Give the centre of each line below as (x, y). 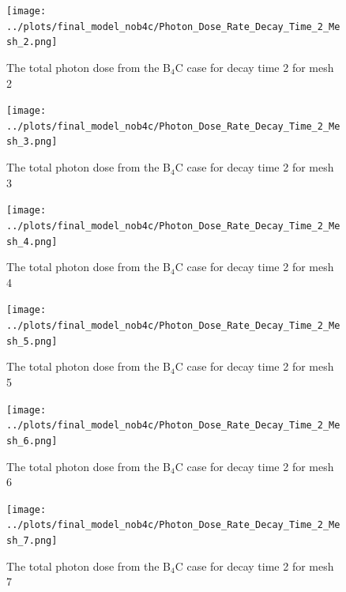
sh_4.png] (32, 241)
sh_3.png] (32, 142)
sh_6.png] (32, 441)
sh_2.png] (32, 42)
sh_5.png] (32, 341)
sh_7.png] (32, 541)
